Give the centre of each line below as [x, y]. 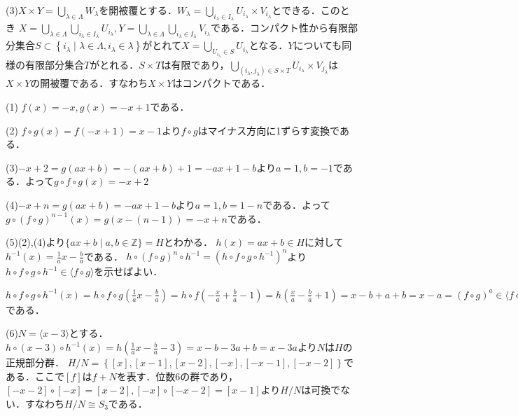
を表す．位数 [146, 376]
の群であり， [209, 376]
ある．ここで [35, 376]
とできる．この [306, 10]
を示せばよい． [128, 271]
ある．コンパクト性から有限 [284, 28]
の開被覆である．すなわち [89, 83]
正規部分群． [35, 362]
